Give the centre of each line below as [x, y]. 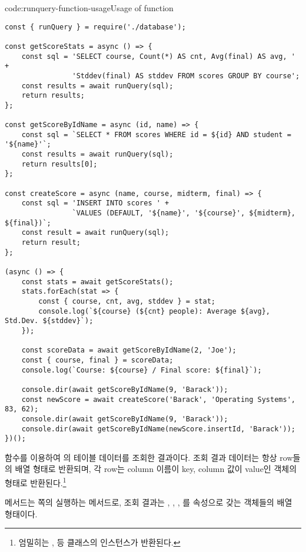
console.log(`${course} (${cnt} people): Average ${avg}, [154, 311]
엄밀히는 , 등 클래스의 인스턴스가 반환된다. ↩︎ [99, 542]
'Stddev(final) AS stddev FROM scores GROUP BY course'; [186, 76]
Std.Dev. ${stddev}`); [49, 321]
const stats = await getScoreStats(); [97, 282]
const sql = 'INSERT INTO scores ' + [95, 203]
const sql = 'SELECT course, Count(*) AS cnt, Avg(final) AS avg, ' [158, 56]
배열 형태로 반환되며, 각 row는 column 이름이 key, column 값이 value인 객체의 [156, 469]
